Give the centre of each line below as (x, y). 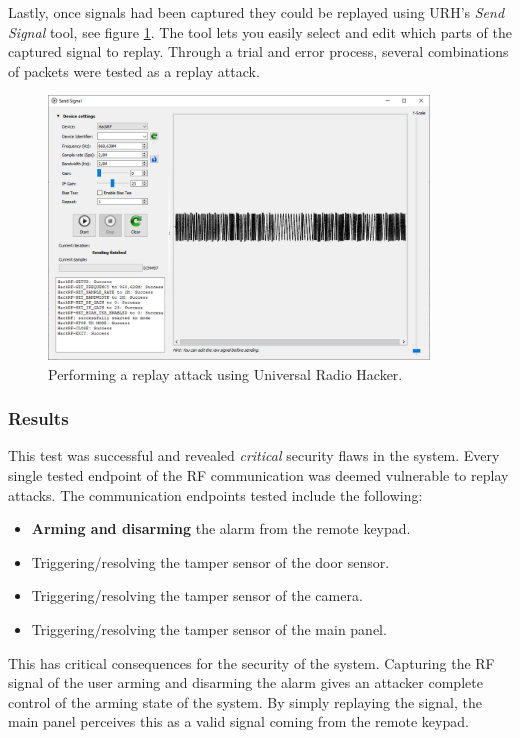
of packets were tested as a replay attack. (134, 70)
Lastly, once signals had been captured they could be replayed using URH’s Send (256, 12)
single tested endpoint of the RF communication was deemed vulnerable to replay (258, 474)
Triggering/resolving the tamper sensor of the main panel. (209, 628)
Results (38, 418)
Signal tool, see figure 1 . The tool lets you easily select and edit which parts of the (260, 31)
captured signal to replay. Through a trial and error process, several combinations (258, 51)
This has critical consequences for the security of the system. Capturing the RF (251, 662)
